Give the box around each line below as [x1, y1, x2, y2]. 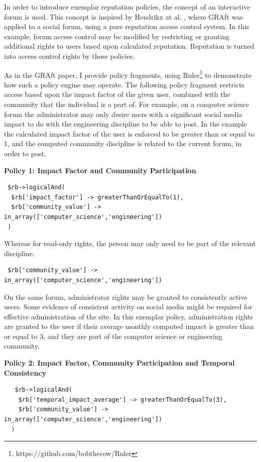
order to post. [4, 148, 46, 158]
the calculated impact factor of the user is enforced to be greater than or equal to [4, 128, 255, 139]
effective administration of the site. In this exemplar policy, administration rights [4, 311, 253, 321]
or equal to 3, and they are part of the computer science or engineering [4, 330, 222, 341]
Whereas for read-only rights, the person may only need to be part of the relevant [4, 238, 256, 249]
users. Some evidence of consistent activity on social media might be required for [4, 301, 252, 312]
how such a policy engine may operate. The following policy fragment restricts [4, 79, 245, 89]
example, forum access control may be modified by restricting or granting [4, 31, 230, 41]
